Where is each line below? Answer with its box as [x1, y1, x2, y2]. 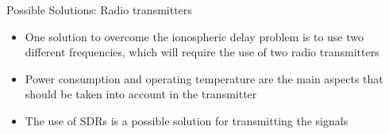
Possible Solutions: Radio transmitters [6, 2, 192, 17]
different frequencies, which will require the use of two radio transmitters [25, 44, 379, 60]
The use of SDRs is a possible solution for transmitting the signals [25, 112, 349, 128]
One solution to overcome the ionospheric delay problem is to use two [25, 28, 364, 44]
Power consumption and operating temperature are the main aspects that [25, 70, 383, 86]
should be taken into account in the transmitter [25, 86, 257, 102]
